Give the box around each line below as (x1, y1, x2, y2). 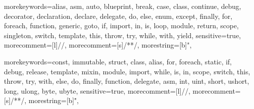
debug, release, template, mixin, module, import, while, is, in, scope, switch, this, (4, 66, 251, 76)
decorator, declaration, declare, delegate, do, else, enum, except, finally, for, (4, 10, 233, 21)
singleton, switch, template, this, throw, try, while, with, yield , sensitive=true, (4, 30, 241, 40)
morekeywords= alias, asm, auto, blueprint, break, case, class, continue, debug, (4, 1, 241, 11)
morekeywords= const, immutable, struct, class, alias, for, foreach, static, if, (4, 56, 232, 66)
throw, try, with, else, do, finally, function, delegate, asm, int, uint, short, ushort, (4, 76, 250, 86)
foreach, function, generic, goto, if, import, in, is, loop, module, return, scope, (4, 20, 239, 31)
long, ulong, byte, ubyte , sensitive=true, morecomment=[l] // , (4, 85, 191, 96)
